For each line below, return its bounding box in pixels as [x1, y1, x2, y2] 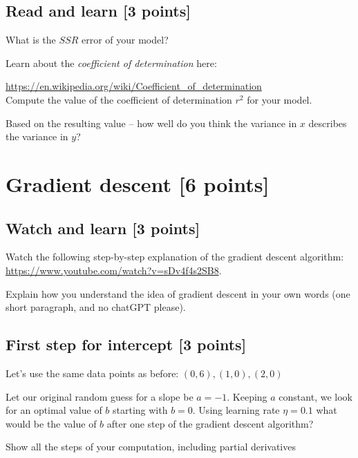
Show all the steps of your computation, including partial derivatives [6, 439, 296, 454]
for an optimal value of [6, 403, 102, 417]
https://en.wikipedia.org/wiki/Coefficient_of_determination [6, 79, 262, 93]
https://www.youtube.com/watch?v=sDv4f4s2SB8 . [6, 263, 222, 277]
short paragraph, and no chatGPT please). [6, 300, 186, 314]
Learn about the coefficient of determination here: [6, 55, 217, 70]
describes [308, 115, 347, 130]
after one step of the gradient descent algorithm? [106, 416, 314, 430]
